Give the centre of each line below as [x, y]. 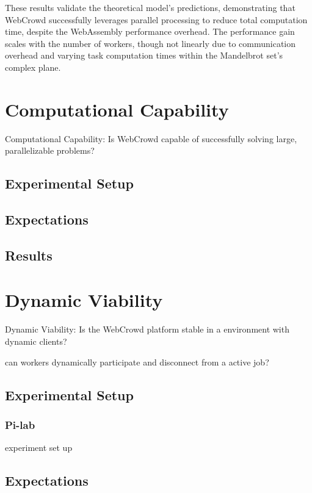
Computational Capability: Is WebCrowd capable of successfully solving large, [151, 138]
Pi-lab [20, 424]
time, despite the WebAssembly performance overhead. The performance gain [150, 31]
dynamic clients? [36, 341]
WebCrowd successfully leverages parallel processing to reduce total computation [156, 19]
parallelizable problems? [50, 150]
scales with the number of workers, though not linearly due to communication [150, 43]
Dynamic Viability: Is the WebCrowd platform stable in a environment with [147, 329]
